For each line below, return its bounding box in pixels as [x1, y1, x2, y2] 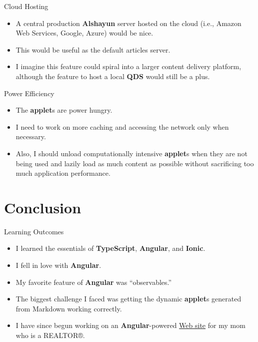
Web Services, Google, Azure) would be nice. [15, 28, 153, 38]
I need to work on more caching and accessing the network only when [15, 121, 229, 132]
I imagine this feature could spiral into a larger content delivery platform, [15, 61, 241, 72]
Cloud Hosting [4, 1, 48, 11]
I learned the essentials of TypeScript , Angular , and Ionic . [15, 243, 205, 253]
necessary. [15, 131, 46, 142]
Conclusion [4, 197, 81, 217]
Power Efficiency [4, 88, 54, 98]
